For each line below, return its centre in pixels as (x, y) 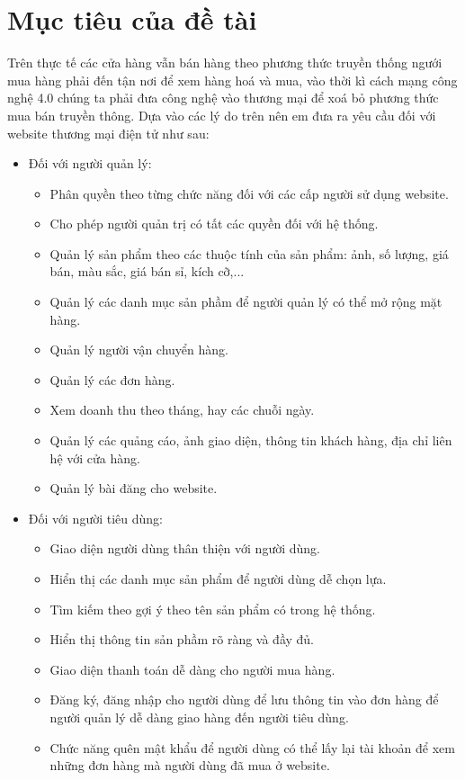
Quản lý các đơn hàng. (112, 379)
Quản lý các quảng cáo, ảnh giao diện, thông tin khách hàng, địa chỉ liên (251, 440)
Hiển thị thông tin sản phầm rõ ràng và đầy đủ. (182, 639)
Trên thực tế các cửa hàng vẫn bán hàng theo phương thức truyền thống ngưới (225, 63)
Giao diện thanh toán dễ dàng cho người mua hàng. (192, 669)
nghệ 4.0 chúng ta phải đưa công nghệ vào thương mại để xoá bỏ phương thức (223, 98)
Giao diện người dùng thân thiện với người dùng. (185, 548)
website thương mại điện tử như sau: (108, 133)
